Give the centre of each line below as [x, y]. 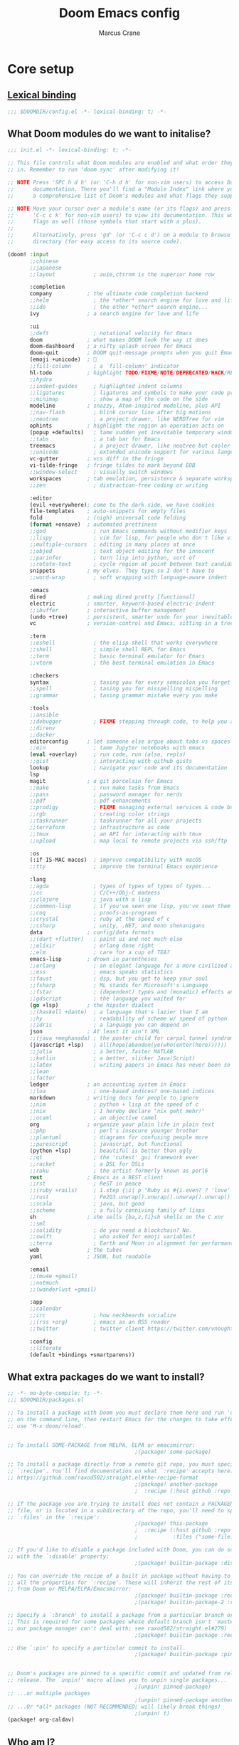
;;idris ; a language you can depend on [110, 1025]
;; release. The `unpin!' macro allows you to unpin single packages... [117, 1680]
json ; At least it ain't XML [95, 1032]
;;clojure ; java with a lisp [90, 899]
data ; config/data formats [92, 933]
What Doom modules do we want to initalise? [109, 134]
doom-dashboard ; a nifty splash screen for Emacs [111, 347]
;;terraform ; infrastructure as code [100, 827]
